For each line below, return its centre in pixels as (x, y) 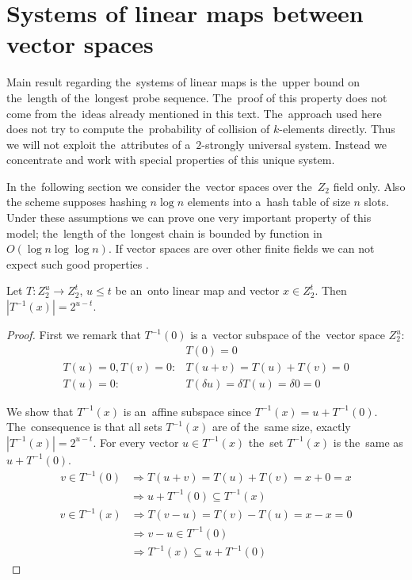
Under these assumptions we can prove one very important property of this (189, 217)
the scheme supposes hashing (76, 202)
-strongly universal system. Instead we (294, 144)
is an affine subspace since (187, 411)
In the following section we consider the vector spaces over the (159, 186)
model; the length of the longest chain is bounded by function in (164, 233)
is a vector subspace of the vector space (288, 335)
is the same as (368, 442)
